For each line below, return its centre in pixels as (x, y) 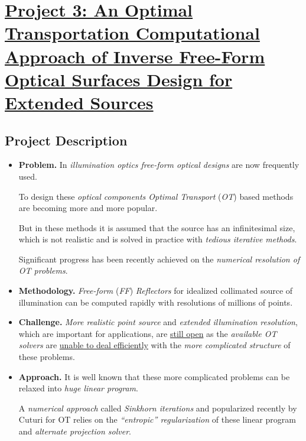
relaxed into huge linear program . (78, 388)
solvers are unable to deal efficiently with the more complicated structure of (154, 345)
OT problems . (43, 270)
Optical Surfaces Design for (119, 79)
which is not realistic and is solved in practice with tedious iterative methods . (158, 239)
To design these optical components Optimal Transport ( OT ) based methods (156, 196)
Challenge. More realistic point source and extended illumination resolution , (158, 322)
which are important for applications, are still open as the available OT (148, 333)
